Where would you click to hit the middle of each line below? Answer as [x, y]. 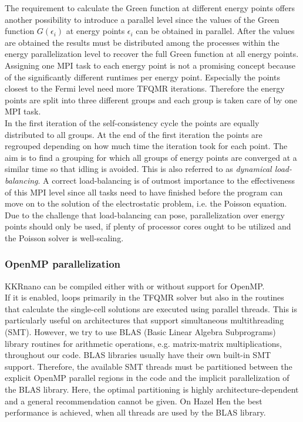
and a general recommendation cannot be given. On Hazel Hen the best [134, 401]
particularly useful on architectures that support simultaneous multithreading [144, 320]
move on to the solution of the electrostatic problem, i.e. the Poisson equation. [146, 203]
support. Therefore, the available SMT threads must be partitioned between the [149, 366]
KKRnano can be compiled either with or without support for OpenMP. [135, 286]
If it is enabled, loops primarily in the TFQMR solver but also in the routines [144, 297]
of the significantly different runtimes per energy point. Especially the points [142, 77]
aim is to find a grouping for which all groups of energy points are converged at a [151, 157]
